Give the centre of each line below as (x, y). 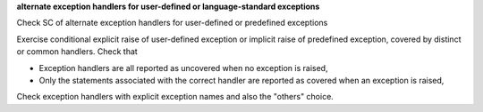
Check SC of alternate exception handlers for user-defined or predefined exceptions (172, 23)
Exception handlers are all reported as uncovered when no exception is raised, (183, 68)
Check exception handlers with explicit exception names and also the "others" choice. (175, 97)
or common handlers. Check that (77, 52)
